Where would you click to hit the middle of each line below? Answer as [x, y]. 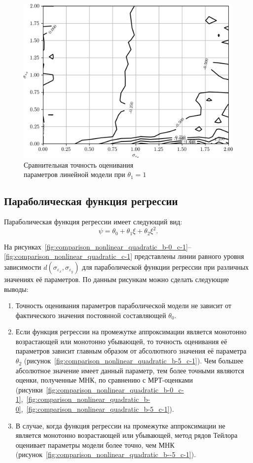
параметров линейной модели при [74, 174]
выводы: [16, 289]
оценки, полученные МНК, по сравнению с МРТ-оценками [104, 380]
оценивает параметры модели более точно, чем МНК [95, 445]
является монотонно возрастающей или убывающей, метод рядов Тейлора [126, 435]
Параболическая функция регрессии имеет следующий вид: [93, 222]
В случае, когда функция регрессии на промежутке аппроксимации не [120, 425]
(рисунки [29, 389]
